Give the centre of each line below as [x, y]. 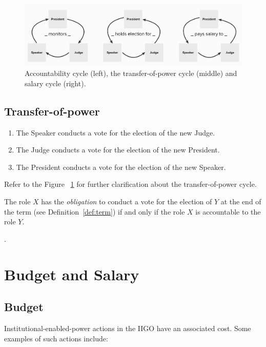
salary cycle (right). [55, 83]
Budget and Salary [72, 274]
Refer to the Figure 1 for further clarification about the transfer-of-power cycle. [130, 184]
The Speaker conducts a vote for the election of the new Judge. [116, 132]
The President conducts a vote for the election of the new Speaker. [121, 167]
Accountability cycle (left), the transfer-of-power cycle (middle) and [131, 73]
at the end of [241, 201]
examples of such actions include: [56, 338]
